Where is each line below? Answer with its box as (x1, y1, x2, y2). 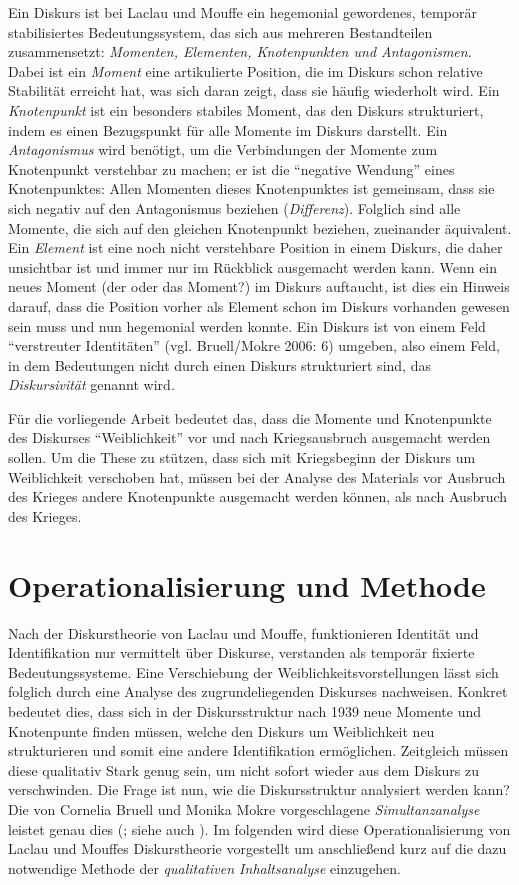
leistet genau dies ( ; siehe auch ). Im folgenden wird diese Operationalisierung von (8, 818, 511, 839)
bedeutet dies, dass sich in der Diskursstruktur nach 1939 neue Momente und (8, 700, 482, 721)
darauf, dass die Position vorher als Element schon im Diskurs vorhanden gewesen (8, 295, 510, 316)
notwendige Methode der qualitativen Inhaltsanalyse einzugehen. (8, 857, 401, 878)
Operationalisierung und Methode (8, 564, 486, 605)
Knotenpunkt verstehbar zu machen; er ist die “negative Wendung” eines (8, 158, 455, 179)
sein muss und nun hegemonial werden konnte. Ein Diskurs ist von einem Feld (8, 315, 486, 336)
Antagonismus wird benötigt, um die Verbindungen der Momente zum (8, 139, 438, 160)
